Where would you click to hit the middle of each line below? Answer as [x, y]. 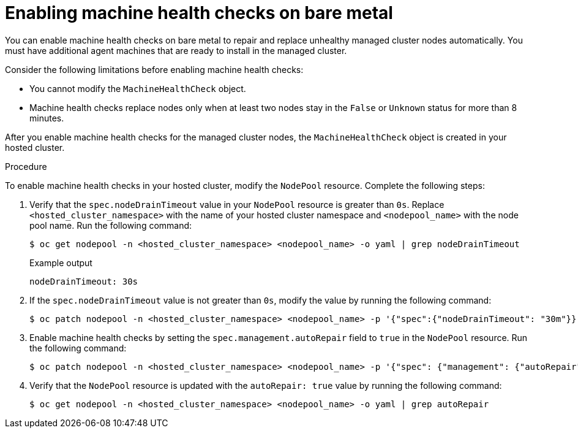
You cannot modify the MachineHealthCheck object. [138, 88]
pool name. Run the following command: [111, 225]
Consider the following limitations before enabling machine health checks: [154, 69]
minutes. [47, 118]
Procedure [26, 166]
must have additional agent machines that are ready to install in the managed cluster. [176, 50]
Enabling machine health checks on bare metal [199, 13]
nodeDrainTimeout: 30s [84, 281]
